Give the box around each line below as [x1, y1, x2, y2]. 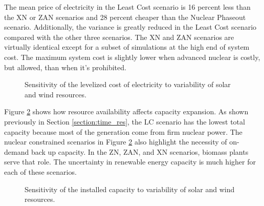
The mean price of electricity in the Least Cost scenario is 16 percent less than [4, 2, 251, 12]
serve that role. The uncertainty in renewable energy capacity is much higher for [4, 156, 256, 167]
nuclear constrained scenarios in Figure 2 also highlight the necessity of [4, 136, 227, 147]
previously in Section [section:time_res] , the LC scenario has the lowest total [4, 116, 245, 127]
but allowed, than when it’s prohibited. [4, 61, 126, 72]
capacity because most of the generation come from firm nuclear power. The [4, 126, 243, 137]
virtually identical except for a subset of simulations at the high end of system [4, 42, 250, 52]
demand [4, 146, 29, 157]
